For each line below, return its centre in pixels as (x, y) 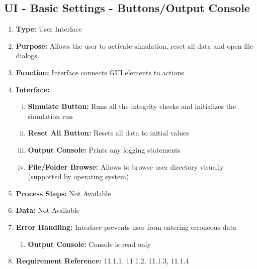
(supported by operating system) (78, 176)
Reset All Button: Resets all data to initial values (108, 133)
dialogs (26, 55)
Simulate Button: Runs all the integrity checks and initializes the (132, 106)
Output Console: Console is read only (89, 244)
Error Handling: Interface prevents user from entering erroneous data (126, 227)
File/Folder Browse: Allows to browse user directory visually (126, 166)
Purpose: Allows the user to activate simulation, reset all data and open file (135, 45)
